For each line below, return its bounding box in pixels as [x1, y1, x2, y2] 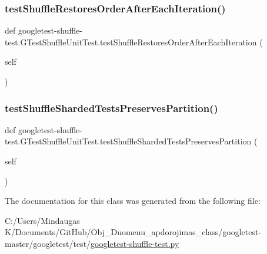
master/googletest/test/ [5, 237, 91, 249]
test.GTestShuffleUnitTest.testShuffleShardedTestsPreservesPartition [5, 135, 252, 147]
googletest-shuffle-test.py [91, 237, 179, 249]
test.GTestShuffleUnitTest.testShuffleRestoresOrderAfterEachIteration [5, 35, 257, 48]
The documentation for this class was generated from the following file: [5, 194, 261, 207]
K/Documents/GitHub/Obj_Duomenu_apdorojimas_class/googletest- [5, 226, 262, 238]
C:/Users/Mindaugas [5, 214, 80, 226]
